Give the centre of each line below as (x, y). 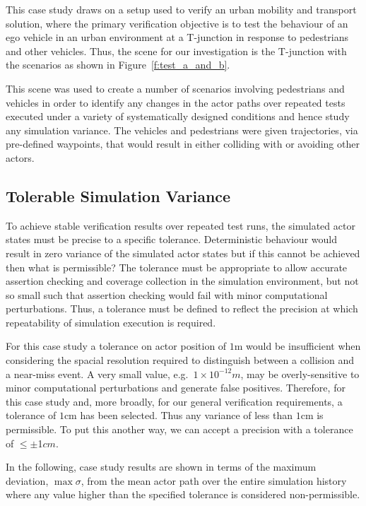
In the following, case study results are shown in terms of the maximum (161, 467)
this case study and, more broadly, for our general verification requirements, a (174, 401)
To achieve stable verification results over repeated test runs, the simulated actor (181, 225)
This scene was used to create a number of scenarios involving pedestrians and (175, 88)
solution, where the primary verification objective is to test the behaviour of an (177, 23)
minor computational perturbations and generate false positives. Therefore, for (176, 388)
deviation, (27, 480)
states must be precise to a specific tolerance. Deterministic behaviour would (171, 239)
